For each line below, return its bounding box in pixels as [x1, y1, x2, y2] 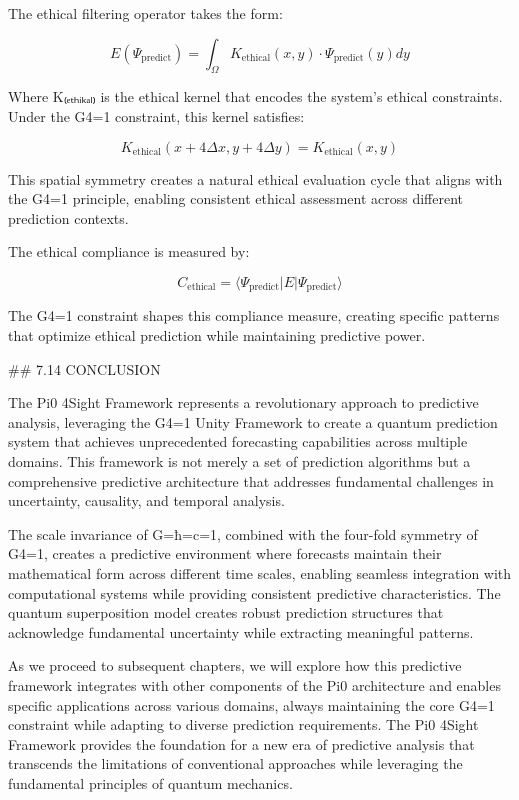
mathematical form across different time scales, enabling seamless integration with [8, 562, 512, 583]
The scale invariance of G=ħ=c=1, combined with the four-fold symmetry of [8, 523, 478, 544]
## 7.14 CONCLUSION [8, 358, 161, 379]
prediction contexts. [8, 207, 129, 228]
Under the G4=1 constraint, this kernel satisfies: [8, 105, 305, 126]
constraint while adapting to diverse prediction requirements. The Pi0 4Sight [8, 714, 479, 735]
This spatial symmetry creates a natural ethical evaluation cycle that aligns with [8, 168, 503, 189]
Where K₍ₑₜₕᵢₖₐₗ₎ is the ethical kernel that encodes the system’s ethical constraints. [8, 86, 503, 107]
